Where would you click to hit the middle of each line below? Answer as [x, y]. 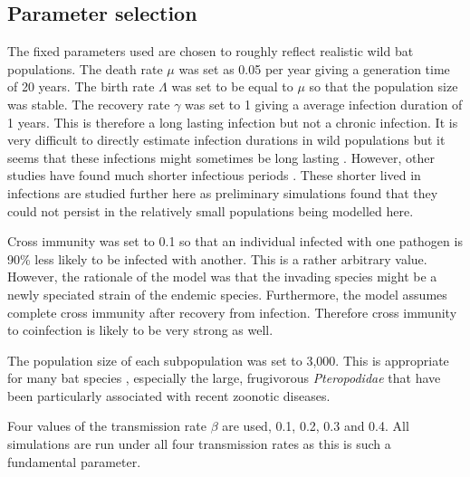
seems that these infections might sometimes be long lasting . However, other [221, 157]
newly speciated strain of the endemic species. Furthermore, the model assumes [227, 294]
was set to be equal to [232, 86]
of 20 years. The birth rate [81, 86]
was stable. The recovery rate [89, 104]
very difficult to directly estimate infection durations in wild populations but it [226, 140]
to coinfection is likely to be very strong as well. [140, 330]
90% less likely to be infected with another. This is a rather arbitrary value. [217, 258]
